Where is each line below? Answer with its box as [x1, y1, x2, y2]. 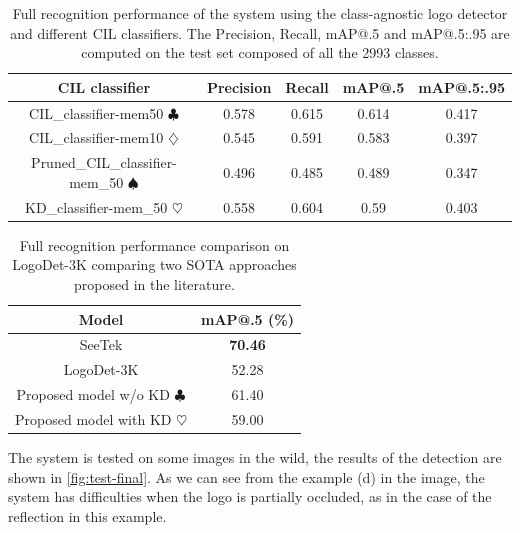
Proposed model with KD [15, 409, 172, 429]
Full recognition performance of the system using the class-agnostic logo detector [12, 3, 508, 23]
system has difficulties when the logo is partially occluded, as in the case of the [8, 486, 492, 507]
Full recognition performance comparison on [19, 234, 290, 255]
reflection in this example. [8, 505, 167, 526]
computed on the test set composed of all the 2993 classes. [81, 42, 439, 63]
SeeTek [79, 334, 123, 355]
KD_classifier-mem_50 [24, 196, 168, 217]
